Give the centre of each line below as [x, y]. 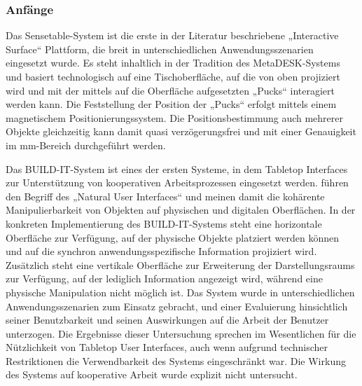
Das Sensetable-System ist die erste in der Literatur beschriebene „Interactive [172, 35]
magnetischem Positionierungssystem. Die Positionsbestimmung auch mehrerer [174, 117]
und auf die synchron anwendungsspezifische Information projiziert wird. [161, 251]
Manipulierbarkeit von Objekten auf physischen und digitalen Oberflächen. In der [181, 210]
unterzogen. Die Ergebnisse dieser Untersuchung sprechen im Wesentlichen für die [181, 333]
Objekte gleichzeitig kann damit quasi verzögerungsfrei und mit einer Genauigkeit [181, 131]
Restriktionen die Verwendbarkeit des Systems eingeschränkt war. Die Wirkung [176, 360]
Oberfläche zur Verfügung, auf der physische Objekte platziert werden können [173, 237]
